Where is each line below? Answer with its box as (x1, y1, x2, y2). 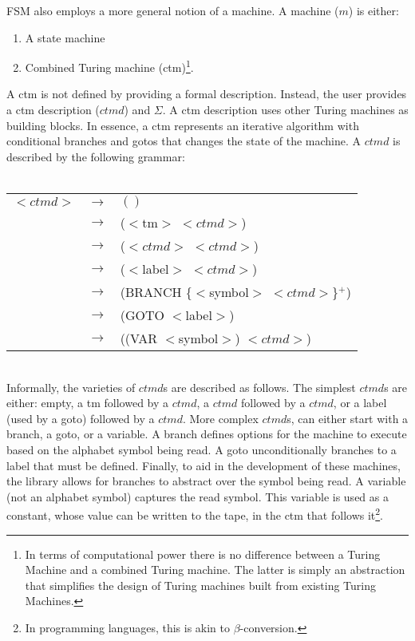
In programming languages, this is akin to (25, 619, 231, 635)
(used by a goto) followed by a (6, 410, 155, 426)
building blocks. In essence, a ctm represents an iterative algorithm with (6, 117, 359, 133)
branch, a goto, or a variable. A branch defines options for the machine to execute (6, 425, 407, 442)
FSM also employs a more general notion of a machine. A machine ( (6, 2, 339, 18)
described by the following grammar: (6, 148, 185, 164)
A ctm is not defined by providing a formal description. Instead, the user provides (6, 85, 407, 102)
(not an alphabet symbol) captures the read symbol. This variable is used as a (6, 488, 389, 504)
